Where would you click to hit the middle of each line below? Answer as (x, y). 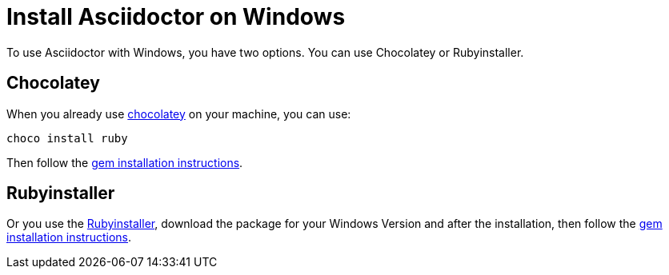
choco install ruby (67, 138)
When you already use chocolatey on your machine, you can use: (179, 114)
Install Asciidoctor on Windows (176, 17)
